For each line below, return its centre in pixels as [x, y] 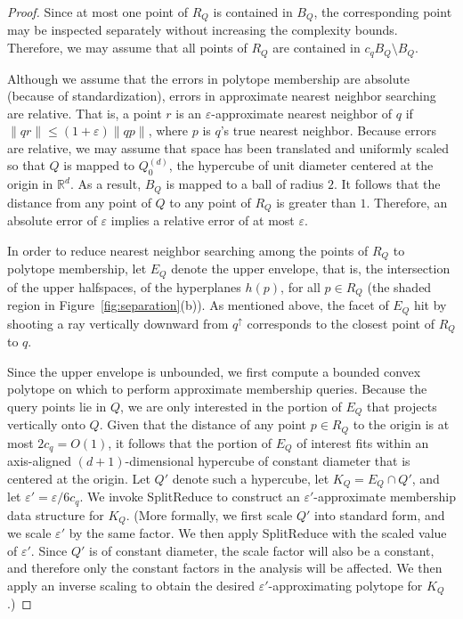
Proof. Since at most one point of [98, 12]
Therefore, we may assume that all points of [127, 48]
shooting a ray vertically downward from [118, 323]
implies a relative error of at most [203, 220]
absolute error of [52, 220]
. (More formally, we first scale [209, 514]
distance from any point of [79, 202]
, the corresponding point [383, 12]
